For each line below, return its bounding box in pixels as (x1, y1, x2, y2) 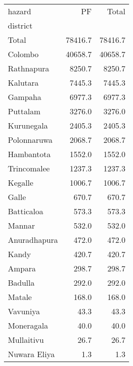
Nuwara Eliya (8, 348, 55, 360)
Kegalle (8, 177, 33, 188)
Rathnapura (8, 63, 49, 74)
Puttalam (8, 105, 41, 117)
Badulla (8, 277, 35, 288)
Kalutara (8, 77, 39, 88)
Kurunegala (8, 120, 48, 131)
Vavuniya (8, 305, 40, 317)
